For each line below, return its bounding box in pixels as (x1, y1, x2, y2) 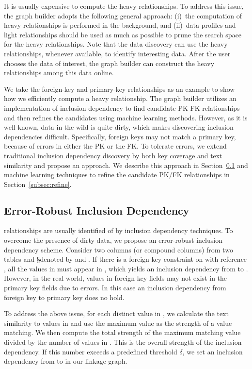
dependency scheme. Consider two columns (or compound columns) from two (4, 244, 233, 254)
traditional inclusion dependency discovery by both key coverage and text (4, 150, 222, 160)
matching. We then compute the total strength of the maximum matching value (4, 327, 241, 337)
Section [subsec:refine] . (4, 179, 72, 189)
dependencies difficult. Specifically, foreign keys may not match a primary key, (4, 131, 236, 141)
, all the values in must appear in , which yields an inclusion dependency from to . (4, 263, 248, 273)
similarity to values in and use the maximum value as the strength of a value (4, 318, 232, 328)
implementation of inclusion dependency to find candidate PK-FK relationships (4, 102, 240, 113)
